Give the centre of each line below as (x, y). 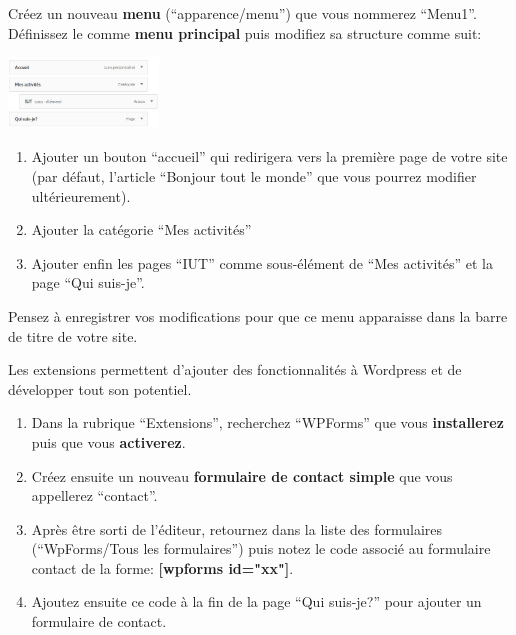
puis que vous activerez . (108, 441)
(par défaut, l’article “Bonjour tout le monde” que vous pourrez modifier (254, 175)
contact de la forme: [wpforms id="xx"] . (162, 567)
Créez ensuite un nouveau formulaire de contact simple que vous (242, 475)
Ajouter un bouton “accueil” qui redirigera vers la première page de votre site (269, 156)
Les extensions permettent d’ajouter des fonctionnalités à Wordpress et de (235, 369)
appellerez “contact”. (94, 495)
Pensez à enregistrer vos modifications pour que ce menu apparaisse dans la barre (258, 315)
